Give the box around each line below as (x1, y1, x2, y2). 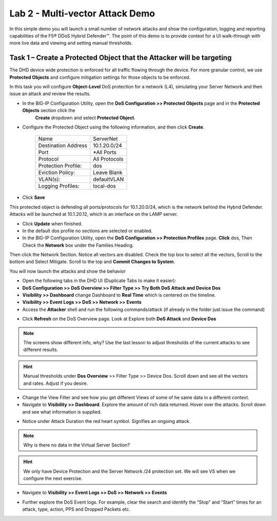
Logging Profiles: (38, 182, 80, 190)
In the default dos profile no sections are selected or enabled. (22, 228, 153, 234)
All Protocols (93, 156, 124, 163)
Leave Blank (93, 169, 123, 176)
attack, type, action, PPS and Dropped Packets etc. (22, 506, 131, 512)
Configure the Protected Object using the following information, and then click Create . (22, 124, 205, 130)
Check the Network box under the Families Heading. (22, 242, 134, 248)
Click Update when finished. (22, 220, 83, 227)
